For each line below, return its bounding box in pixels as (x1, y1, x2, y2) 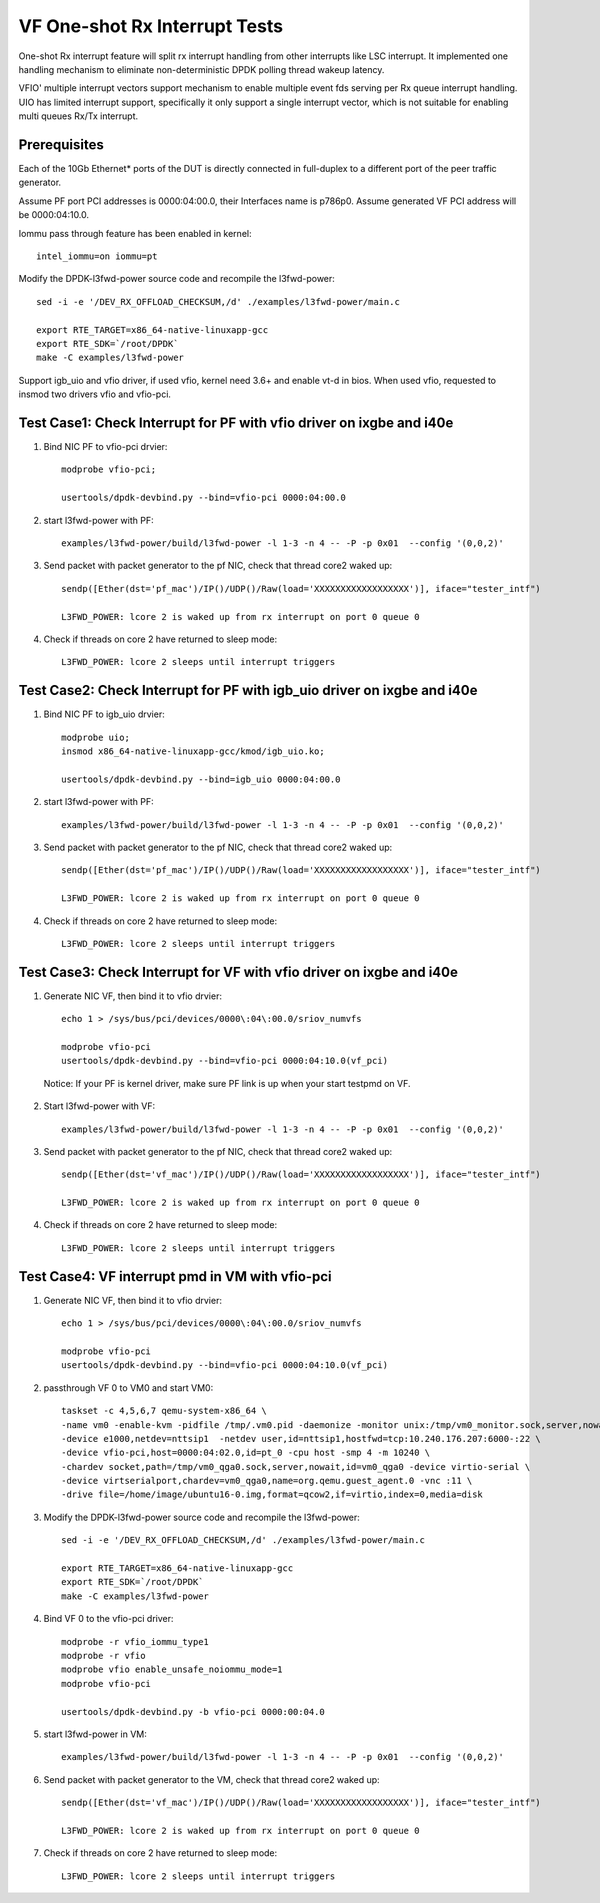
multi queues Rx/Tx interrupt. (18, 110, 139, 122)
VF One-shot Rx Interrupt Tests (18, 15, 284, 37)
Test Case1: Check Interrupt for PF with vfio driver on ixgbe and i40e (18, 414, 454, 431)
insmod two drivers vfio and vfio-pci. (18, 388, 172, 400)
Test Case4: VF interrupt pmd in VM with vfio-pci (18, 1268, 332, 1285)
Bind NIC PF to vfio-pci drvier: (43, 441, 168, 452)
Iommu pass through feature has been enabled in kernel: (18, 227, 252, 239)
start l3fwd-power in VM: (43, 1728, 147, 1740)
